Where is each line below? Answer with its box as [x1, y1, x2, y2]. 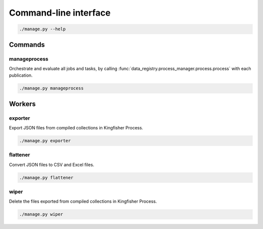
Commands [9, 41, 45, 49]
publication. [9, 72, 33, 78]
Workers [9, 100, 36, 108]
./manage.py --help [19, 26, 66, 32]
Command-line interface [9, 7, 111, 18]
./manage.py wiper [19, 211, 63, 217]
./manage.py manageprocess [19, 85, 84, 91]
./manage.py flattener [19, 175, 74, 180]
